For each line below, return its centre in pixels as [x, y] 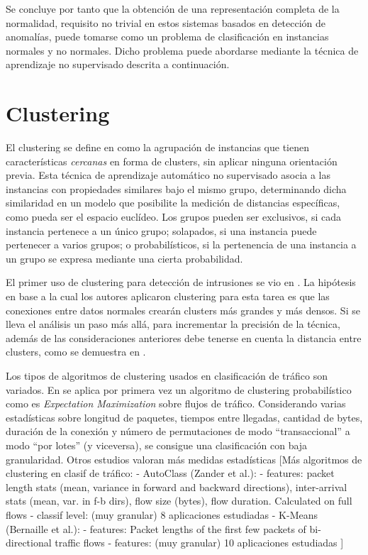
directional [29, 543]
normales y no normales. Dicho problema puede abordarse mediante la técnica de [182, 50]
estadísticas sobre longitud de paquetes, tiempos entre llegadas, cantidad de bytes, [184, 417]
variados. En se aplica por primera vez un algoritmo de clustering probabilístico [179, 389]
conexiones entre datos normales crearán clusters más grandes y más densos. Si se [183, 310]
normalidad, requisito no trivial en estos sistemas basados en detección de [166, 22]
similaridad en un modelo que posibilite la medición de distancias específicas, [173, 203]
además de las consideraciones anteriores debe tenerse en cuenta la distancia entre [184, 337]
